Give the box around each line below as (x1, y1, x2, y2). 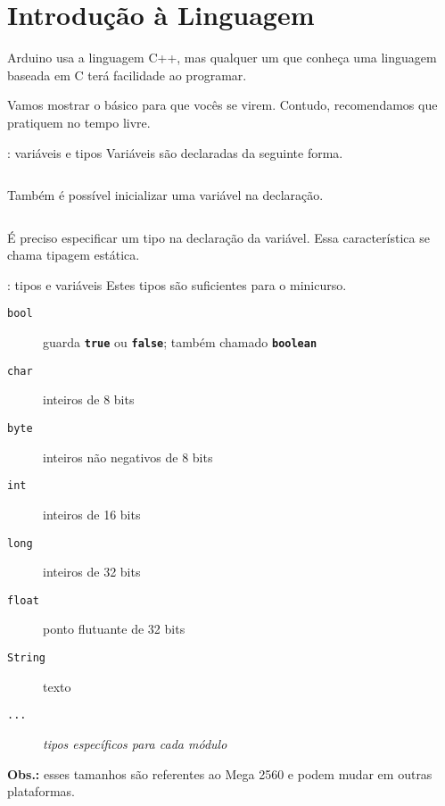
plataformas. (7, 782, 75, 801)
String (7, 652, 45, 665)
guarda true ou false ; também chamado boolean (43, 333, 317, 352)
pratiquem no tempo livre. (7, 112, 151, 131)
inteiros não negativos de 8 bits (43, 447, 213, 466)
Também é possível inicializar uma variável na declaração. (7, 186, 324, 204)
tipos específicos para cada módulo (43, 734, 227, 752)
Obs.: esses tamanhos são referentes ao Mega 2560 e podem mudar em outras (7, 764, 433, 783)
